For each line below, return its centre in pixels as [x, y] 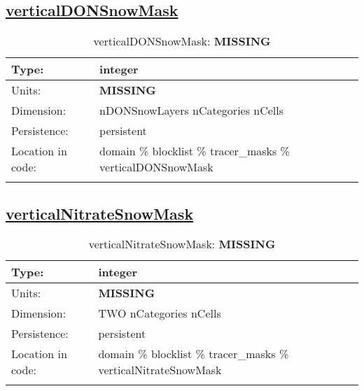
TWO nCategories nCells [160, 313]
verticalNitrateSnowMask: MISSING [182, 244]
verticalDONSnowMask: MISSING [182, 41]
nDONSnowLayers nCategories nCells [192, 111]
